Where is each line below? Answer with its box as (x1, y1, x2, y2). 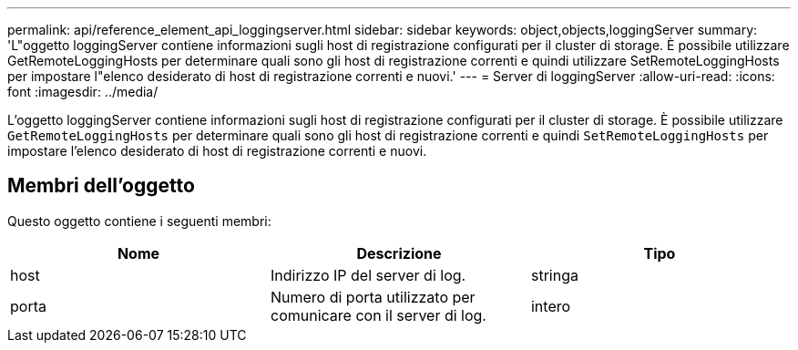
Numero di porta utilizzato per (270, 287, 476, 306)
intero (530, 296, 571, 315)
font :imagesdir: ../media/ (7, 84, 159, 99)
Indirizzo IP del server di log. (270, 265, 466, 284)
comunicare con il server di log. (270, 305, 486, 324)
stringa (530, 265, 578, 284)
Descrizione (356, 243, 442, 262)
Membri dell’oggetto (7, 174, 195, 198)
